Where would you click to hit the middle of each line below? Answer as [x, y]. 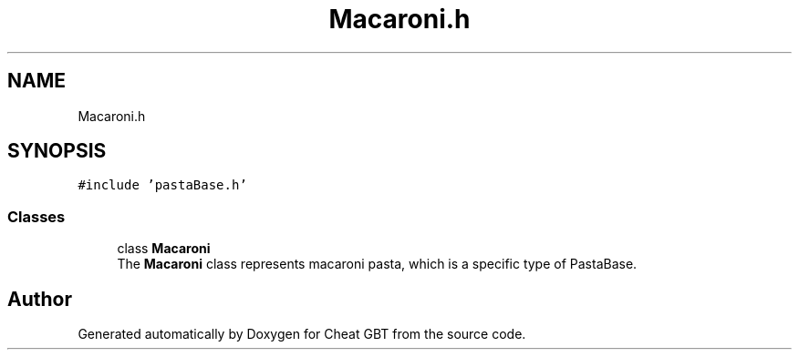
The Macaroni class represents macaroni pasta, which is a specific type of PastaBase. [377, 264]
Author [40, 299]
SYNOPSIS [57, 151]
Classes [36, 216]
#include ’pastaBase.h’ [162, 185]
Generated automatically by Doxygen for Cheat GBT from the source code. [302, 334]
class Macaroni [164, 249]
